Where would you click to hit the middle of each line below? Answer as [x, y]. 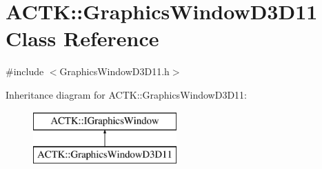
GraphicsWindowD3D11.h [114, 71]
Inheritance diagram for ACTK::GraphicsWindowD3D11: [126, 94]
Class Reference [82, 38]
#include [25, 71]
